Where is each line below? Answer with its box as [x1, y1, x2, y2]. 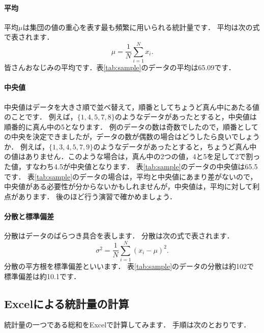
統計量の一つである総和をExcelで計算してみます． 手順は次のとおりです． [4, 319, 251, 330]
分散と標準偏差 [4, 211, 54, 222]
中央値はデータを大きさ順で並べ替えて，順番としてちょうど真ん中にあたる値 [4, 101, 259, 112]
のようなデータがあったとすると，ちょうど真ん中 [93, 141, 257, 152]
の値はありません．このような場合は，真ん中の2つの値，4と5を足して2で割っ [4, 151, 260, 162]
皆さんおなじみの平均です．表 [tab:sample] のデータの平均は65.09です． [4, 62, 236, 73]
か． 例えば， [4, 141, 49, 152]
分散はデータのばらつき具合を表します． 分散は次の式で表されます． [4, 230, 234, 241]
